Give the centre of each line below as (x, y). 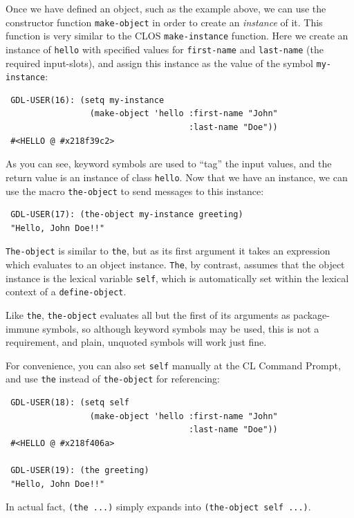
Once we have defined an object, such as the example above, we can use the (166, 8)
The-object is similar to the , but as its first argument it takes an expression (168, 251)
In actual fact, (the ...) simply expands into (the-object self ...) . (158, 507)
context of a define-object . (66, 292)
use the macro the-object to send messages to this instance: (135, 191)
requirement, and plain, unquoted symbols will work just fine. (136, 342)
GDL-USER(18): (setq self (70, 403)
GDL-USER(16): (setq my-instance (87, 100)
